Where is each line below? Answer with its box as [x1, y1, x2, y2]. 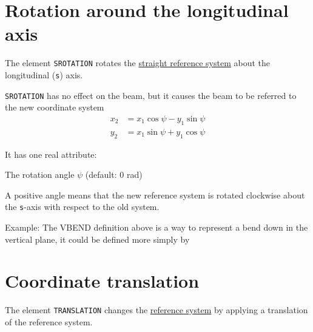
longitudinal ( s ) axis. [5, 68, 83, 81]
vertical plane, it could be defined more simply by [5, 232, 190, 245]
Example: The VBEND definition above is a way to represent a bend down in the [5, 220, 308, 233]
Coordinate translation [5, 268, 200, 293]
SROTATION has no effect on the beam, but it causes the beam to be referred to [5, 89, 297, 101]
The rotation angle [5, 168, 75, 181]
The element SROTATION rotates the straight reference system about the [5, 56, 271, 69]
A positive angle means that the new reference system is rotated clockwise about [5, 188, 305, 201]
